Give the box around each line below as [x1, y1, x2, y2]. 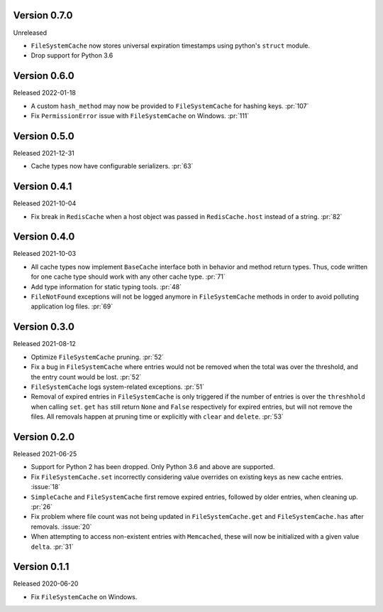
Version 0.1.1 [13, 561, 70, 573]
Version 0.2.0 [13, 431, 75, 443]
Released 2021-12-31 [13, 149, 74, 157]
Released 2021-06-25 [13, 449, 77, 458]
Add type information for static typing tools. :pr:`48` [30, 282, 182, 291]
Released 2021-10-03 [13, 249, 77, 258]
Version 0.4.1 [13, 181, 72, 193]
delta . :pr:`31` [30, 542, 74, 551]
